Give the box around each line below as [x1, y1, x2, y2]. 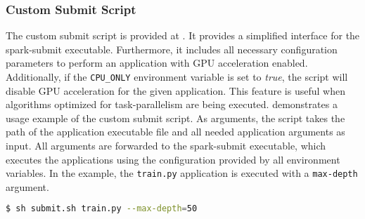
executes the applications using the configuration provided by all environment [6, 152, 340, 166]
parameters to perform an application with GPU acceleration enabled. [6, 55, 308, 70]
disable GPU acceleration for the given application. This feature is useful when [6, 83, 345, 98]
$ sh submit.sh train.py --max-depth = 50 [6, 204, 198, 214]
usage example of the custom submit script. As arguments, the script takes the [6, 110, 345, 125]
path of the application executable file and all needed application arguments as [6, 124, 345, 139]
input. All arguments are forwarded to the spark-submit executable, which [6, 138, 326, 153]
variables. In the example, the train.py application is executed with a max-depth [6, 166, 358, 180]
